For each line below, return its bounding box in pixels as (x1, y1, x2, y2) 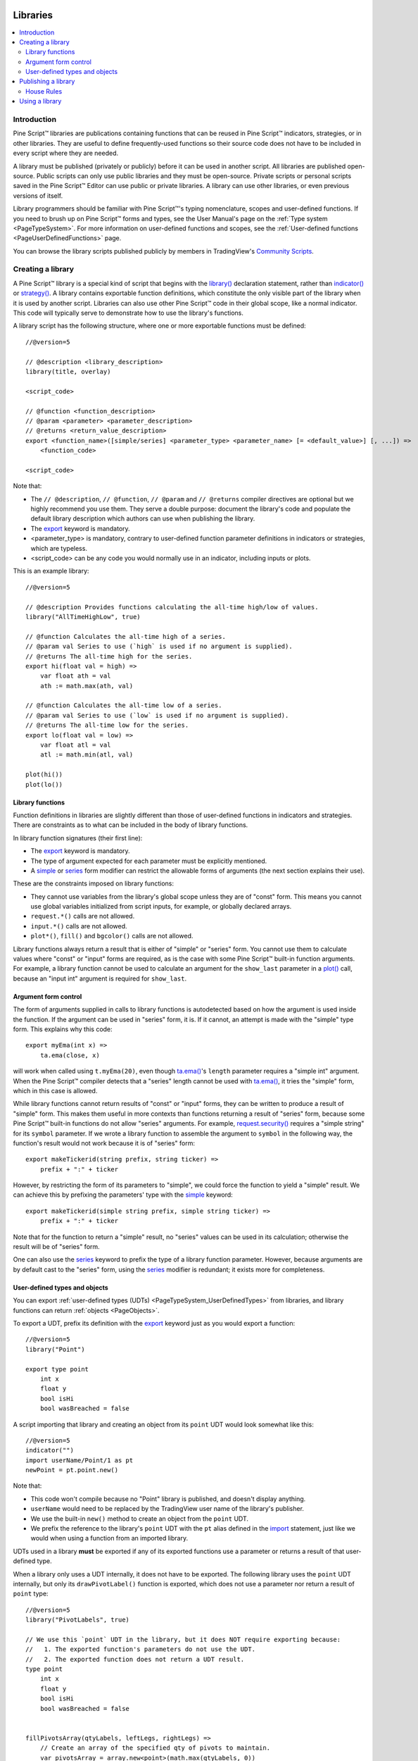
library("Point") (25, 1345, 85, 1353)
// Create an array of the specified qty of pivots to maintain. (39, 1744, 271, 1752)
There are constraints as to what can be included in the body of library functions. (13, 821, 248, 829)
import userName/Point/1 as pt (25, 1456, 134, 1464)
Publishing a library (19, 77, 75, 86)
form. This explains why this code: (13, 1025, 113, 1033)
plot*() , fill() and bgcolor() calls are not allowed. (30, 932, 194, 940)
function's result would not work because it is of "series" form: (13, 1138, 196, 1147)
